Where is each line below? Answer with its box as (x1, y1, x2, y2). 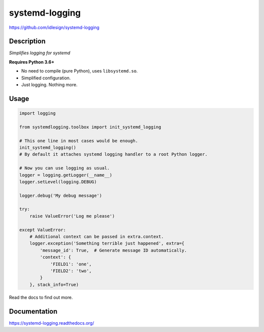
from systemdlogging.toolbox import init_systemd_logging (19, 124, 161, 130)
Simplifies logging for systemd (9, 50, 70, 56)
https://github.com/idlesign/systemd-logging (9, 24, 100, 30)
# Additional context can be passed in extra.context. (29, 234, 164, 239)
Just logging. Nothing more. (21, 82, 78, 88)
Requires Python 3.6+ (9, 59, 55, 65)
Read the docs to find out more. (9, 294, 73, 300)
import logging (19, 111, 56, 116)
